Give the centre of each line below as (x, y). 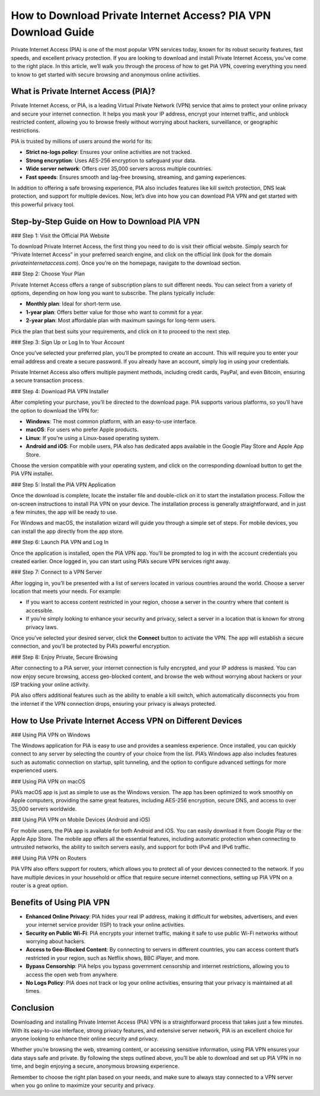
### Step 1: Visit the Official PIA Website (60, 235)
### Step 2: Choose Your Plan (48, 274)
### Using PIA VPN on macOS (48, 781)
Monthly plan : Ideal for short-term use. (73, 304)
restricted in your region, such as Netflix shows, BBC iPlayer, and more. (113, 958)
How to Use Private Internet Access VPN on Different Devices (127, 720)
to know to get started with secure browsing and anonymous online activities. (106, 75)
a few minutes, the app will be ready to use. (64, 512)
